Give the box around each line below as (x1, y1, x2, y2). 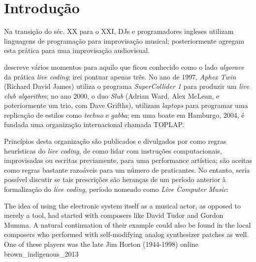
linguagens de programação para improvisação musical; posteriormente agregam (4, 35, 244, 46)
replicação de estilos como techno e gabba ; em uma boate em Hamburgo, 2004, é (4, 109, 245, 120)
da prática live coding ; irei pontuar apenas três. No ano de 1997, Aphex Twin (4, 71, 236, 81)
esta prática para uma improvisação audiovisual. (4, 45, 150, 55)
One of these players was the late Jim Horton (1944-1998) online (4, 239, 198, 249)
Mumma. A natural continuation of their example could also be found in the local (4, 219, 251, 230)
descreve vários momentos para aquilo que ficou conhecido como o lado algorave (4, 61, 244, 72)
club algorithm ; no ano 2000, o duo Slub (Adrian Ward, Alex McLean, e (4, 90, 220, 101)
